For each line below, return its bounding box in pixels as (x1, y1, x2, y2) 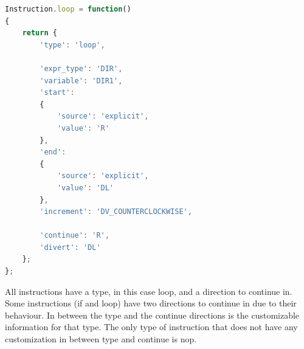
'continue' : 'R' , (40, 231, 109, 240)
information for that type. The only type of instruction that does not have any (5, 320, 298, 333)
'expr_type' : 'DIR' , (40, 64, 123, 73)
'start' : (40, 88, 75, 97)
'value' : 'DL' (57, 183, 114, 192)
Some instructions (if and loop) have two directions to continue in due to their (5, 297, 297, 309)
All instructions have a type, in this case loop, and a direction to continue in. (5, 285, 292, 297)
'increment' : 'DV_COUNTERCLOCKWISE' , (40, 207, 192, 216)
